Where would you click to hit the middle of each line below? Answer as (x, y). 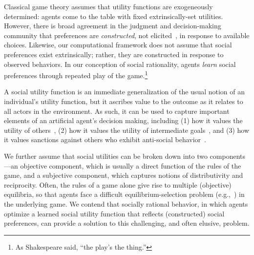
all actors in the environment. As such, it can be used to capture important (117, 111)
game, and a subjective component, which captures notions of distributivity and (124, 175)
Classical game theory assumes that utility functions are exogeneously (108, 6)
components (227, 156)
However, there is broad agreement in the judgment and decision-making (113, 26)
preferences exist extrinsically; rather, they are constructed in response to (114, 54)
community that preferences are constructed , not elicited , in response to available (127, 35)
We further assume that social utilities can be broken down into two (106, 156)
